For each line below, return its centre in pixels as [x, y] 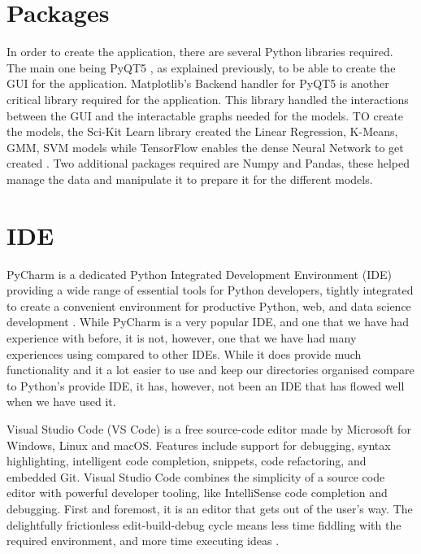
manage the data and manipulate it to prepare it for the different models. [190, 179]
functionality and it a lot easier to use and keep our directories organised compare [210, 370]
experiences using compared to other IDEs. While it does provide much [184, 353]
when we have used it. [61, 401]
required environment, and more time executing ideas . [143, 541]
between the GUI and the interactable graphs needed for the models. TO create [205, 115]
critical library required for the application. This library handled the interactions [208, 99]
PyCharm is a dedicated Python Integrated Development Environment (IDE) [199, 274]
